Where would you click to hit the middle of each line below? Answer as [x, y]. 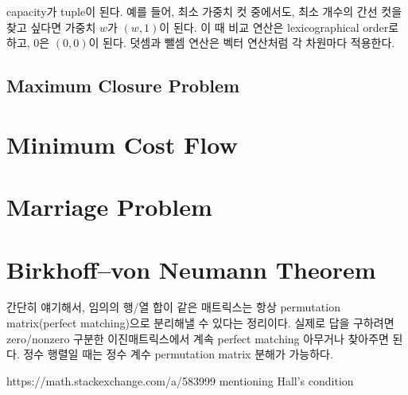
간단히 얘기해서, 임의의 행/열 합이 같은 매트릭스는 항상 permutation [173, 307]
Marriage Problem [109, 207]
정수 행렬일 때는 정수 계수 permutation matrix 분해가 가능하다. [178, 354]
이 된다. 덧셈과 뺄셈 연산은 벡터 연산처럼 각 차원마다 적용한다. [242, 43]
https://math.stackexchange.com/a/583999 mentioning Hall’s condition [180, 380]
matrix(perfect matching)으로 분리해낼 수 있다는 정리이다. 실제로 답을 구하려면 [200, 323]
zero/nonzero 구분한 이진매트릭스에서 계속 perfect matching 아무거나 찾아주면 [198, 338]
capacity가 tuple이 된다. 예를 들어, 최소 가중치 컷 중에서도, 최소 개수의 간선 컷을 [204, 11]
